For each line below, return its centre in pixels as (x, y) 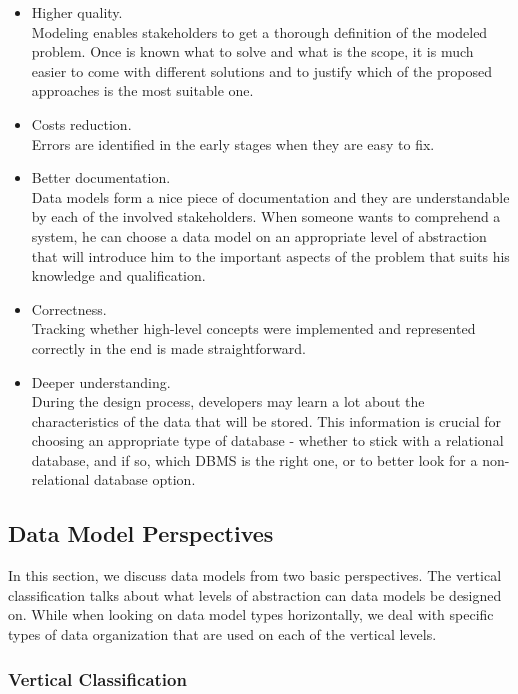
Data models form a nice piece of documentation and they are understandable (270, 196)
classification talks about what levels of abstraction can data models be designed (255, 594)
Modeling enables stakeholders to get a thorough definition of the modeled (259, 31)
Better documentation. (101, 177)
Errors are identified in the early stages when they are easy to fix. (233, 143)
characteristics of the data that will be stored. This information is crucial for (266, 420)
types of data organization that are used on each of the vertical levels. (222, 634)
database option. (145, 479)
